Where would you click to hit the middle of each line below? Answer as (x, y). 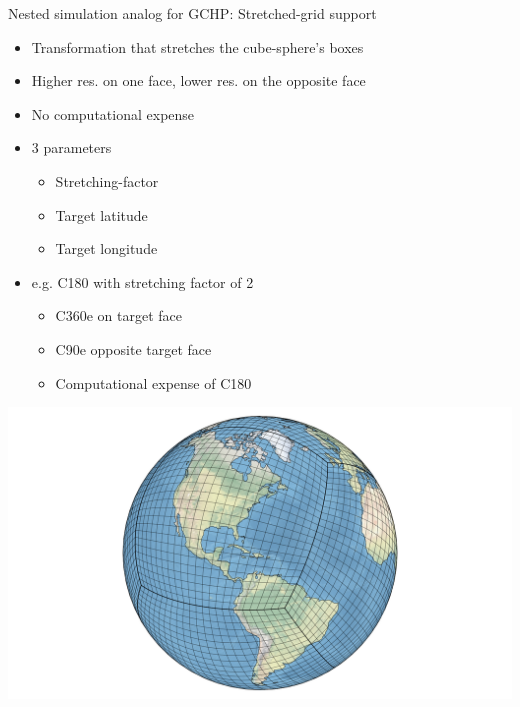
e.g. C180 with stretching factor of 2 (142, 281)
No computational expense (113, 113)
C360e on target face (118, 315)
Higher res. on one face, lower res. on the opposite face (198, 80)
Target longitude (106, 248)
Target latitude (101, 214)
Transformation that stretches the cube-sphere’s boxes (197, 46)
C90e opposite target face (133, 348)
